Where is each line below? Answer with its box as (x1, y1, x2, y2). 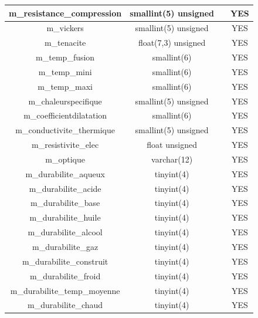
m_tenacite (44, 36, 86, 49)
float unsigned (147, 138, 197, 151)
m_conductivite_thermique (15, 124, 115, 136)
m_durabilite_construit (22, 255, 108, 267)
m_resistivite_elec (32, 138, 99, 151)
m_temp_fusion (36, 51, 95, 63)
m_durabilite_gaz (32, 241, 99, 252)
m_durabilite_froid (29, 269, 101, 282)
